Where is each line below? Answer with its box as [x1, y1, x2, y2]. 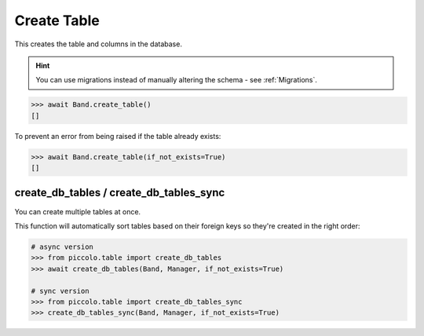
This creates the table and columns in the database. [14, 39, 182, 49]
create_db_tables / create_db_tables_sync [14, 186, 225, 199]
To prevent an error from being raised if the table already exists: [14, 131, 221, 141]
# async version [31, 242, 94, 251]
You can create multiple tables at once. [14, 206, 141, 216]
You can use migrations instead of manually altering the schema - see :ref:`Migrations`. [35, 75, 318, 85]
